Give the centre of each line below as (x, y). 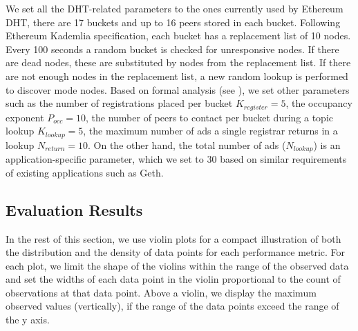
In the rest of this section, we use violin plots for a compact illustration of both (173, 238)
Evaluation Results (74, 209)
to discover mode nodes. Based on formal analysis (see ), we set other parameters (178, 89)
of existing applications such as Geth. (85, 172)
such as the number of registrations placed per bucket (119, 103)
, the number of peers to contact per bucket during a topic (209, 117)
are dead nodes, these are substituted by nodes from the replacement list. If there (178, 62)
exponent (25, 117)
